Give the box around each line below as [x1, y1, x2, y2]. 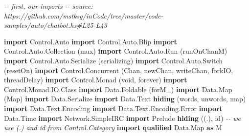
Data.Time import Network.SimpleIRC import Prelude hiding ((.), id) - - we [4, 113, 241, 123]
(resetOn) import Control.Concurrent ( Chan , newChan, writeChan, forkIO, [4, 65, 233, 75]
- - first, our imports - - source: [4, 1, 93, 11]
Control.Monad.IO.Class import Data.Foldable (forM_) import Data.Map [4, 84, 232, 94]
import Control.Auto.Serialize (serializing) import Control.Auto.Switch [4, 55, 223, 65]
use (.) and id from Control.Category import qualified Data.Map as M [4, 122, 222, 133]
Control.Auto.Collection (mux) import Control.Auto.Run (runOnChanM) [4, 46, 227, 56]
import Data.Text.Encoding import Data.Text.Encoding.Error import [4, 103, 223, 113]
